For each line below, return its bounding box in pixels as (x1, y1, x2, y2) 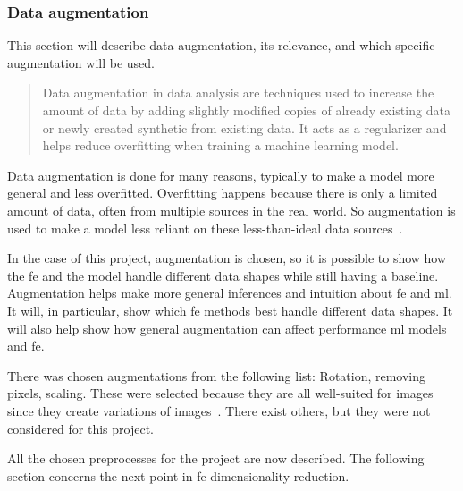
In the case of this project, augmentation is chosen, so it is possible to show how (7, 249, 447, 267)
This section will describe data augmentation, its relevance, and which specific (7, 36, 435, 55)
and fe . (7, 336, 45, 355)
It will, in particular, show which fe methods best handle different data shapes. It (7, 301, 453, 319)
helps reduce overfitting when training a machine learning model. (42, 136, 399, 155)
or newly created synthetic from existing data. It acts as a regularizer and (42, 118, 447, 137)
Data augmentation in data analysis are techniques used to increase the (42, 83, 434, 102)
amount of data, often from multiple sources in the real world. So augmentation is (7, 200, 456, 219)
